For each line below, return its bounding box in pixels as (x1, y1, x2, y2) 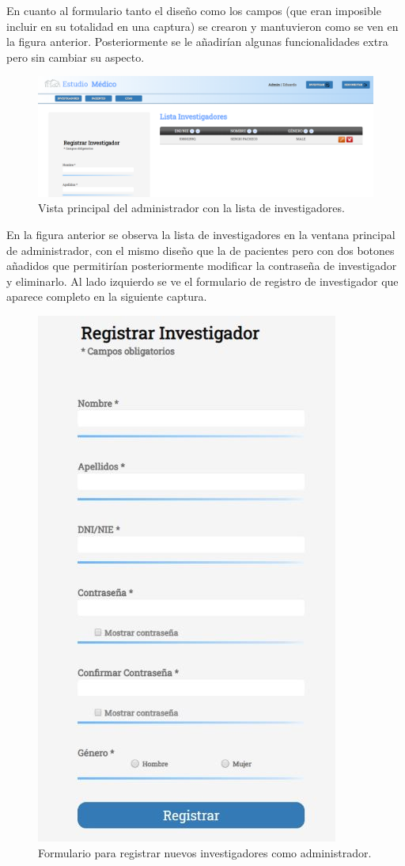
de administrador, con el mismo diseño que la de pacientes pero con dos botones (6, 241, 395, 258)
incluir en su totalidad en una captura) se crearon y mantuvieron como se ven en (6, 17, 399, 34)
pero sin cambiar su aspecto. (6, 48, 145, 65)
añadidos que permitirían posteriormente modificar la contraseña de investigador (6, 257, 397, 274)
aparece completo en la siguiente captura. (6, 288, 207, 305)
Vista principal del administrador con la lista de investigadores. (38, 199, 345, 216)
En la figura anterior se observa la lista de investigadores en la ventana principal (6, 226, 396, 242)
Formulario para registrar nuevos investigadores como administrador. (38, 844, 372, 860)
